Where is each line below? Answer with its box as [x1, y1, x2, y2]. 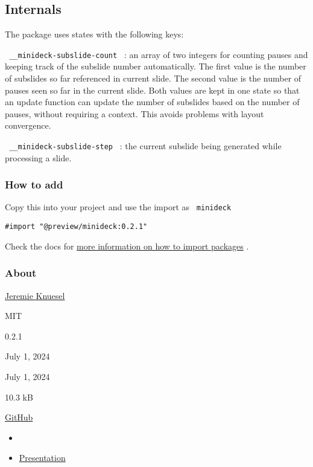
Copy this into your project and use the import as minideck [5, 201, 232, 213]
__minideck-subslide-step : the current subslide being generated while [9, 140, 282, 152]
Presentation [19, 451, 66, 464]
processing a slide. [5, 151, 72, 164]
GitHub [5, 411, 33, 424]
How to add [5, 177, 63, 192]
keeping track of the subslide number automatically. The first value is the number [5, 60, 306, 72]
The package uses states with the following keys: [5, 28, 184, 40]
